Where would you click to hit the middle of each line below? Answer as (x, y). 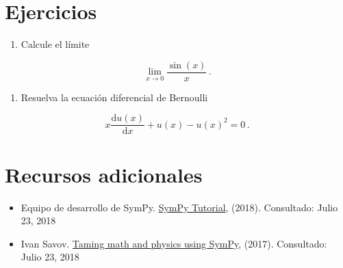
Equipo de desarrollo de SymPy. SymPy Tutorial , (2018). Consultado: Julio (179, 207)
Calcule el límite (55, 44)
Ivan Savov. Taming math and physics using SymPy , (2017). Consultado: (174, 243)
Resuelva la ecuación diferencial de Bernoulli (114, 97)
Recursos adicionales (104, 174)
